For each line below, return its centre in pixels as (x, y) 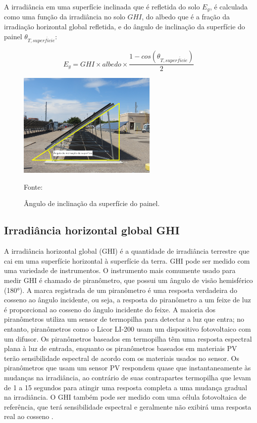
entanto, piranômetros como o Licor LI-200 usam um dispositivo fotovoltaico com (128, 328)
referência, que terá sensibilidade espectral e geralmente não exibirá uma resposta (128, 406)
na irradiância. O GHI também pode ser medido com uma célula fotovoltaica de (125, 397)
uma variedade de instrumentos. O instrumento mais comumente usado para (120, 270)
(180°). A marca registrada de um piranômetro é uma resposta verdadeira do (121, 290)
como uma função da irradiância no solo (65, 17)
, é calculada (229, 6)
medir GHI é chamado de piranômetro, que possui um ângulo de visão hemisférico (128, 280)
